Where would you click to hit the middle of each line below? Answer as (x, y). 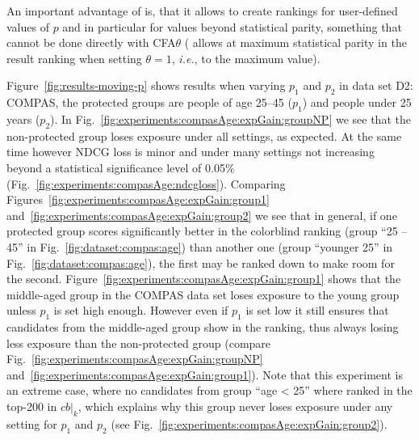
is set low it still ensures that (317, 310)
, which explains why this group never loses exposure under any (235, 406)
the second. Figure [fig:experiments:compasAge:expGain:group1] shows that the (204, 279)
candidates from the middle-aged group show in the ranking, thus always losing (203, 327)
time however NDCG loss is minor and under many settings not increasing (191, 152)
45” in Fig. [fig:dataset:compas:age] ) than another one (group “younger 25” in (200, 246)
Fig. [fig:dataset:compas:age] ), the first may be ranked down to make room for (201, 262)
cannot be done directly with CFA (91, 42)
